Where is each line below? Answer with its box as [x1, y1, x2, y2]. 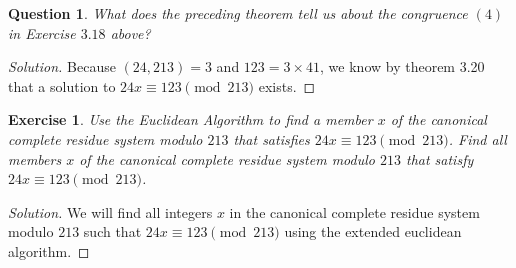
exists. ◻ [258, 75, 316, 96]
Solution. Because [8, 56, 116, 77]
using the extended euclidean [284, 221, 462, 242]
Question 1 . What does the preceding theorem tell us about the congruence [8, 3, 468, 23]
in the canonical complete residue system [229, 201, 480, 222]
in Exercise [8, 22, 76, 43]
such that [83, 221, 142, 242]
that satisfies [233, 128, 310, 149]
